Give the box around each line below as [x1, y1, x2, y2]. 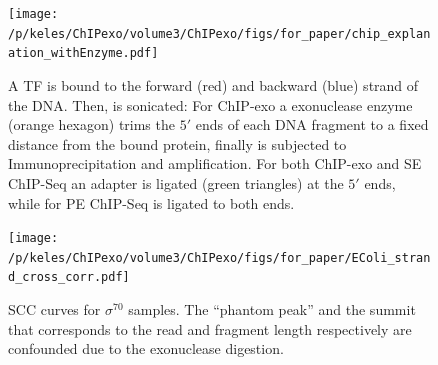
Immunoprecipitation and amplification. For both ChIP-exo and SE [8, 153, 422, 174]
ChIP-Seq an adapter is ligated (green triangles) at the [8, 172, 344, 193]
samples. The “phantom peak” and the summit [128, 299, 416, 320]
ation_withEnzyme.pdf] [8, 46, 159, 61]
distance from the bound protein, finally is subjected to [8, 133, 347, 154]
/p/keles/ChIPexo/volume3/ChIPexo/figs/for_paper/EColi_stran [8, 250, 431, 265]
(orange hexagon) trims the [8, 114, 175, 135]
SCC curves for [8, 299, 101, 320]
